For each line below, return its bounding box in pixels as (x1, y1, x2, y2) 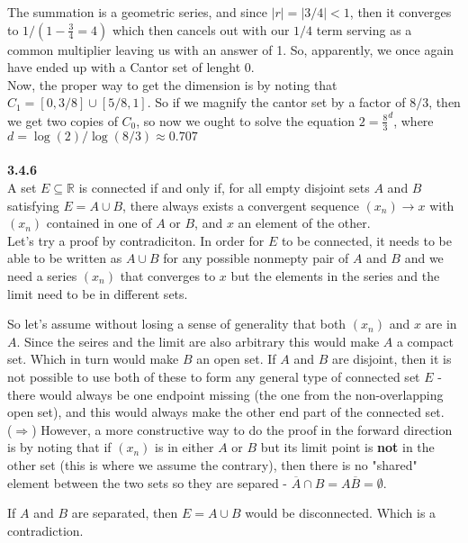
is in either (155, 438, 214, 457)
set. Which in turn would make (7, 349, 179, 368)
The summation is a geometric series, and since (7, 3, 267, 21)
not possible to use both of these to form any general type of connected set (7, 367, 420, 385)
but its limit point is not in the (260, 438, 435, 457)
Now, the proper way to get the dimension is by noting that (7, 75, 337, 94)
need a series (7, 266, 77, 285)
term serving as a (316, 20, 412, 39)
